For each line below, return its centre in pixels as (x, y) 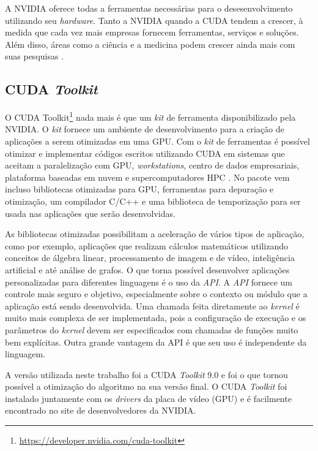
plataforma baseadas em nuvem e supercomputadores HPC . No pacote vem (147, 177)
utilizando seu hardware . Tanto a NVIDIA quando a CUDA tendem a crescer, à (154, 20)
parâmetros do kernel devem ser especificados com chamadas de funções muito (152, 329)
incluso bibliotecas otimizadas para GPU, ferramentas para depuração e (139, 189)
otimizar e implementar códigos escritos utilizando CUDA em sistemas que (145, 153)
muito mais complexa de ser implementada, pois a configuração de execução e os (156, 318)
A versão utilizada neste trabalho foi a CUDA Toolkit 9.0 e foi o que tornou (146, 374)
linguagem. (25, 354)
